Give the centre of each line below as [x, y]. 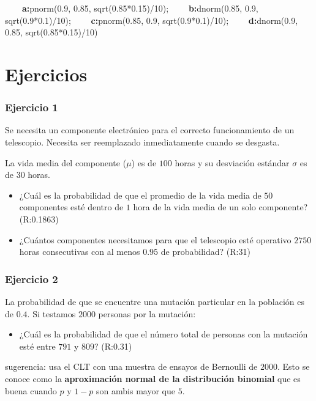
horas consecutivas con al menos [80, 252]
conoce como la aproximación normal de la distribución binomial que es [153, 378]
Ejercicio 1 [32, 107]
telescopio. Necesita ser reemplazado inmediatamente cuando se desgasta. [142, 142]
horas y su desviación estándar [232, 162]
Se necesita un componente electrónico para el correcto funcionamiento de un [150, 130]
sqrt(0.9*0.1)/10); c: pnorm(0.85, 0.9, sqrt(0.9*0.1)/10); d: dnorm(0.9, [152, 20]
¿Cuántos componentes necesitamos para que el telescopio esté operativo [155, 239]
